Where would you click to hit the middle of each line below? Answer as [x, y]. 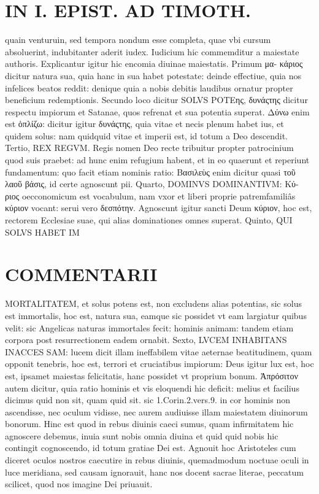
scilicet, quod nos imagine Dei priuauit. [79, 484]
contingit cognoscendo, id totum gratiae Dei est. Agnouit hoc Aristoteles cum [151, 448]
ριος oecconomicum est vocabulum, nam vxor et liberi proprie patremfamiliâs [150, 195]
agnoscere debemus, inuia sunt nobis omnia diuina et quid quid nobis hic [142, 435]
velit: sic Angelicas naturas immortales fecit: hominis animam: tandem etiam [149, 327]
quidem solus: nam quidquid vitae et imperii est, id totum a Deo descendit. [146, 135]
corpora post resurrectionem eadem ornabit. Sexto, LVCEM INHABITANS [146, 340]
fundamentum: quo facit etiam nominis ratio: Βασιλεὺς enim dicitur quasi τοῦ [150, 172]
